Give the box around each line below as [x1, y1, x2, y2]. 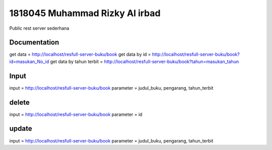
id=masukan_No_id [9, 58, 49, 64]
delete [9, 98, 30, 107]
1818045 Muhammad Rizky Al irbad [9, 8, 161, 19]
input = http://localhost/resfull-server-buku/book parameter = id [9, 111, 143, 117]
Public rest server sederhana [9, 25, 70, 31]
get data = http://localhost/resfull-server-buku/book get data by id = [9, 51, 151, 57]
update [9, 124, 32, 133]
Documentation [9, 38, 59, 47]
